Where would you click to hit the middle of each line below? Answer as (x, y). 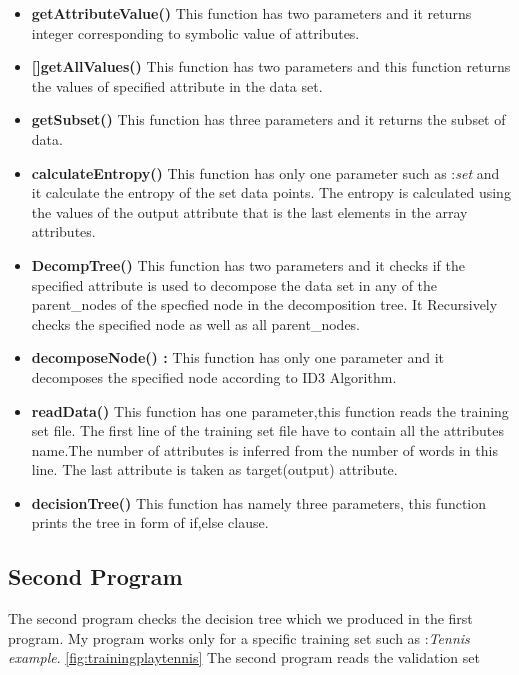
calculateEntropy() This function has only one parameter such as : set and (265, 172)
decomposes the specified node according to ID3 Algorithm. (214, 376)
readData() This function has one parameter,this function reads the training (270, 410)
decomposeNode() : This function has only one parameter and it (238, 357)
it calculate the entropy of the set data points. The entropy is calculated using (271, 192)
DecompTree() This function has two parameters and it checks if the (248, 264)
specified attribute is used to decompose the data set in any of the (234, 284)
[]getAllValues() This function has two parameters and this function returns (271, 66)
